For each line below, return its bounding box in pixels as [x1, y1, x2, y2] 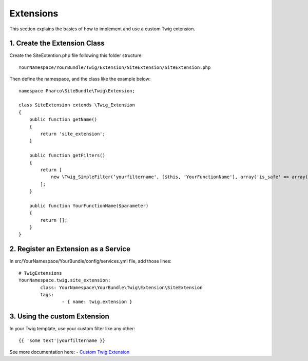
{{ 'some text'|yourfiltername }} [18, 337, 105, 344]
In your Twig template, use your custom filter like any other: [9, 326, 136, 332]
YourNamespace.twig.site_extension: [18, 277, 111, 283]
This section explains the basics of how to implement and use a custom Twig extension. [9, 26, 195, 32]
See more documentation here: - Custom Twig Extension [9, 349, 130, 355]
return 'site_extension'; [40, 131, 105, 137]
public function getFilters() [29, 153, 105, 159]
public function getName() [29, 117, 98, 123]
